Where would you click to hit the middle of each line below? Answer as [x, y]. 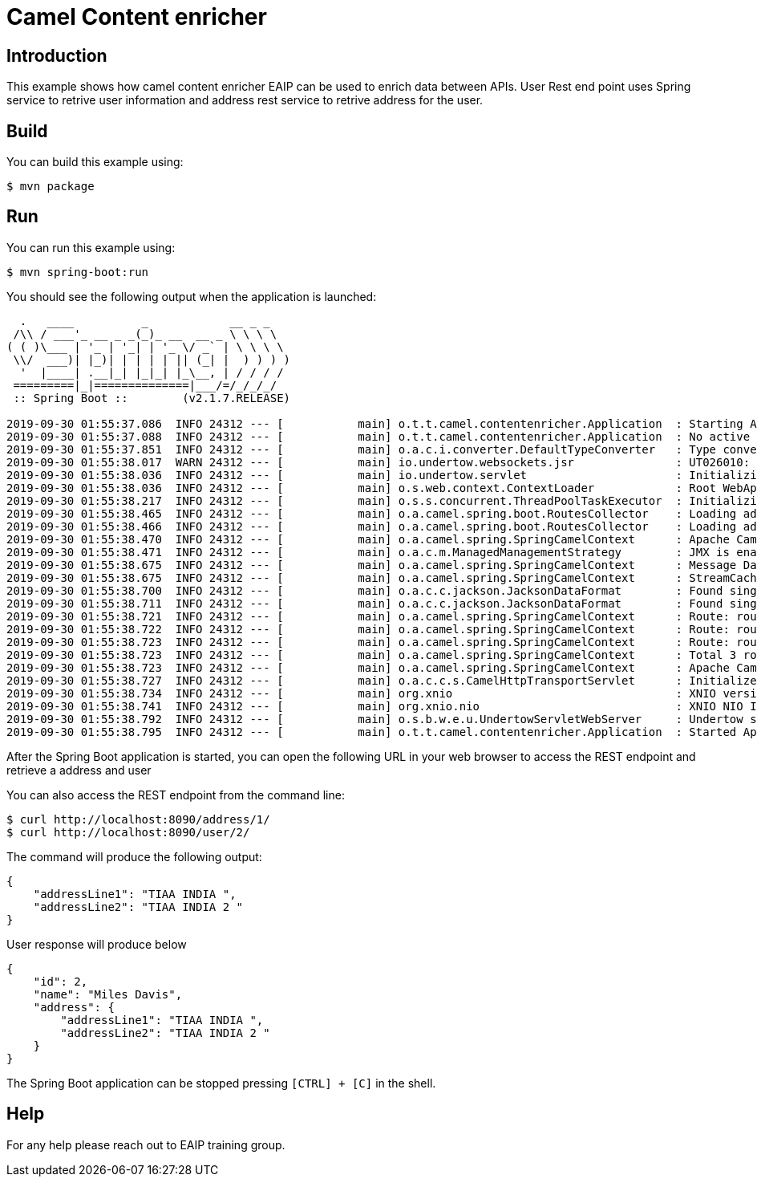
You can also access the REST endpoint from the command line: [176, 795]
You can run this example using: [91, 247]
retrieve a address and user [79, 770]
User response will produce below [97, 944]
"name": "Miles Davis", [108, 994]
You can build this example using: [95, 162]
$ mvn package [51, 187]
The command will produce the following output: [134, 856]
